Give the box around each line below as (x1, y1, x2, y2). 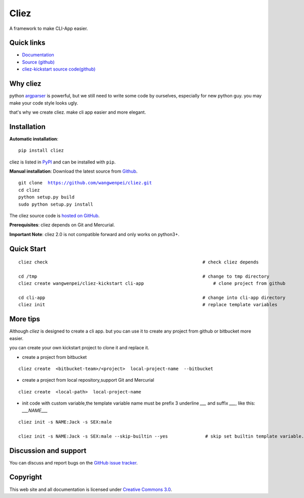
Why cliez (9, 79, 42, 88)
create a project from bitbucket (22, 354, 87, 360)
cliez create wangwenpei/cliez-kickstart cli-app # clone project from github (18, 281, 286, 286)
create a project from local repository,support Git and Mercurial (22, 377, 155, 383)
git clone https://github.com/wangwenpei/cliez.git (18, 180, 152, 186)
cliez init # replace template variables (18, 302, 278, 308)
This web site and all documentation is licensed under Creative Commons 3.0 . (9, 486, 172, 492)
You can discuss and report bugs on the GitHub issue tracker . (9, 459, 138, 466)
